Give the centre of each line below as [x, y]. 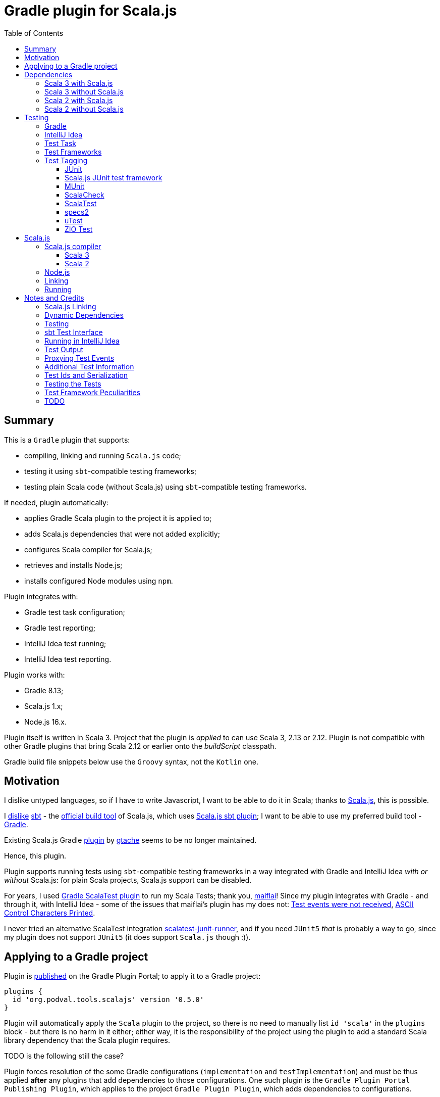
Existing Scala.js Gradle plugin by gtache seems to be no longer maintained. [130, 840]
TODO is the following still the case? [64, 1056]
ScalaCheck [85, 195]
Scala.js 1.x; [44, 706]
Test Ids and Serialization [86, 375]
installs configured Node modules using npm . [99, 581]
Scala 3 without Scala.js [84, 91]
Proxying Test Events [79, 358]
